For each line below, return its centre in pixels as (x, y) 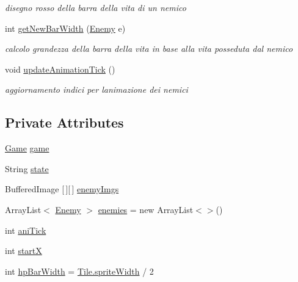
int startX (24, 251)
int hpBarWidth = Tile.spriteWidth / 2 (79, 271)
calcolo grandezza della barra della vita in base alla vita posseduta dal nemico (149, 49)
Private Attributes (64, 122)
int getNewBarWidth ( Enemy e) (65, 28)
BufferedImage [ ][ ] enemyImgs (62, 189)
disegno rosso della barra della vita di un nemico (96, 7)
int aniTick (26, 230)
